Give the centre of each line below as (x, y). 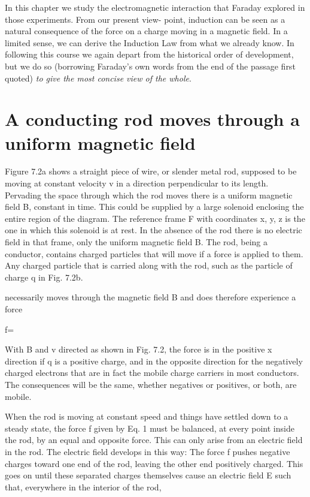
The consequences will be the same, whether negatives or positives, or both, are (151, 384)
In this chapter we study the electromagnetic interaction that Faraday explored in (155, 7)
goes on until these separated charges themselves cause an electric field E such (148, 475)
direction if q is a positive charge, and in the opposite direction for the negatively (154, 361)
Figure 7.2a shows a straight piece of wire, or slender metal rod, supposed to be (151, 171)
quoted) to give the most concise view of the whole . (98, 78)
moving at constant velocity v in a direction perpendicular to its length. (137, 183)
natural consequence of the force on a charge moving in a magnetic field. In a (146, 31)
